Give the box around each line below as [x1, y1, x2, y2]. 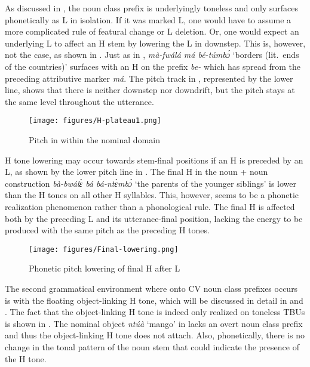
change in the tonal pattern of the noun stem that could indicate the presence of [5, 340, 299, 353]
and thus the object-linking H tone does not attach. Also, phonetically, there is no [5, 329, 305, 341]
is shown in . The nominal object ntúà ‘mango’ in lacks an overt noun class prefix [5, 317, 303, 329]
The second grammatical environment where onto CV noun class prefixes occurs [5, 282, 298, 294]
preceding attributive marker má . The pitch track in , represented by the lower [5, 72, 293, 84]
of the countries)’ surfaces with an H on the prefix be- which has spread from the [5, 60, 300, 72]
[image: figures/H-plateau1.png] [29, 116, 161, 125]
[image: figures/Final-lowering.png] [29, 245, 179, 254]
